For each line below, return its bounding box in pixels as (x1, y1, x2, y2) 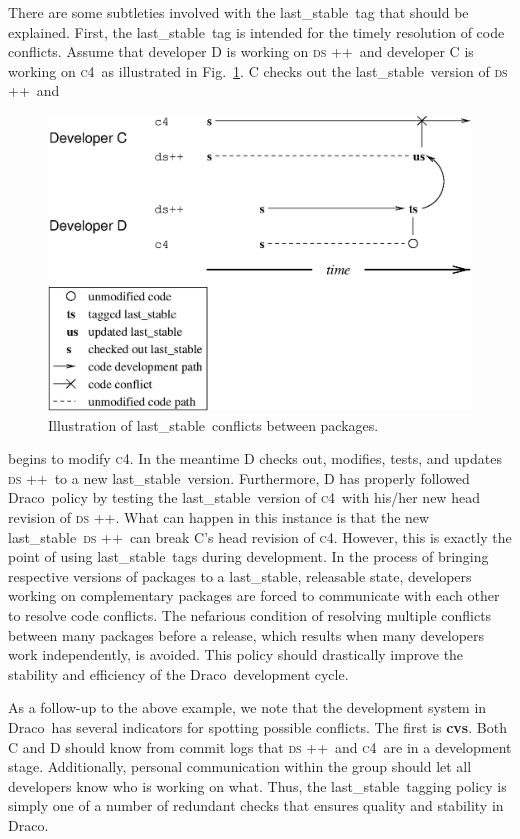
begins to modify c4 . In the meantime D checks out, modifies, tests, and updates (8, 448, 502, 469)
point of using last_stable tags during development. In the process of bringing (8, 546, 489, 567)
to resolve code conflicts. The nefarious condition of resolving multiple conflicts (8, 604, 492, 625)
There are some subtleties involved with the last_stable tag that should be (8, 2, 469, 22)
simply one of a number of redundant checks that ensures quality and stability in (8, 795, 504, 816)
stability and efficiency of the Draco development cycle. (8, 663, 349, 684)
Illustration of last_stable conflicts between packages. (48, 414, 379, 435)
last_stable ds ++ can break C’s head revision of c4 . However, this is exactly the (8, 526, 512, 547)
